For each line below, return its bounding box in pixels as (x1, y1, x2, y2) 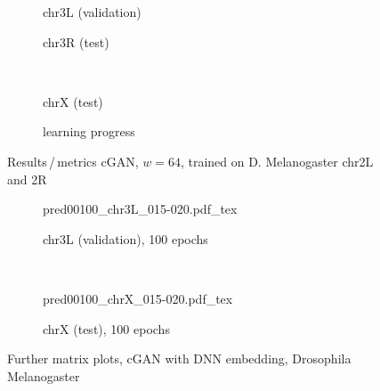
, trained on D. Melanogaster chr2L (180, 151, 374, 170)
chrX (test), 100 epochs (43, 319, 170, 338)
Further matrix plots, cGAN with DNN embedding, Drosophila (7, 349, 352, 368)
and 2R (7, 169, 47, 188)
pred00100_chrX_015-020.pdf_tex (43, 289, 233, 307)
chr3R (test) (43, 32, 109, 51)
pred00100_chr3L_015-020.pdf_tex (43, 200, 238, 218)
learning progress (43, 122, 135, 141)
